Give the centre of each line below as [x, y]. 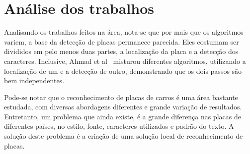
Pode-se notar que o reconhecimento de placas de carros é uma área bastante [121, 97]
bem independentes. [34, 80]
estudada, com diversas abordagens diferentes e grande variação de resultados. [123, 107]
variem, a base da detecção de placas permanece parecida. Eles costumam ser [122, 41]
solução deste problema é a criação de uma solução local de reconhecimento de [124, 136]
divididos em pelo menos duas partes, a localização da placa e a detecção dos [121, 51]
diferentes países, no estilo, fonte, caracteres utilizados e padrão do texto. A [119, 126]
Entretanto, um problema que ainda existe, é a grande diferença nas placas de [123, 116]
